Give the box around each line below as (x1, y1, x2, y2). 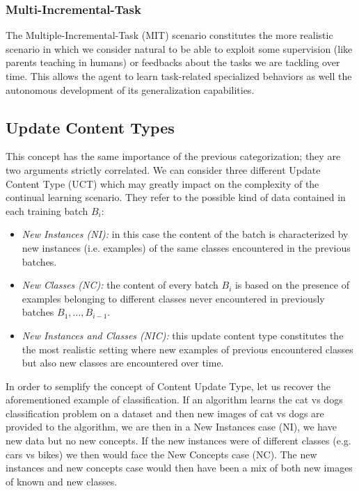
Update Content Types (6, 116, 175, 138)
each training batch (6, 203, 88, 218)
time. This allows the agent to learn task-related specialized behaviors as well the (6, 69, 352, 83)
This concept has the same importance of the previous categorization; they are (6, 149, 341, 163)
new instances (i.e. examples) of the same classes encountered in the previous (22, 240, 351, 255)
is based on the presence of (234, 277, 349, 292)
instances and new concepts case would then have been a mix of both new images (6, 460, 353, 475)
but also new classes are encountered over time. (22, 355, 224, 370)
